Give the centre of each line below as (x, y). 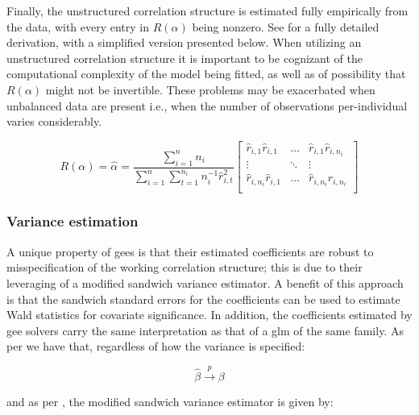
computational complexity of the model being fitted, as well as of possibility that (206, 74)
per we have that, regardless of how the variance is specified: (156, 346)
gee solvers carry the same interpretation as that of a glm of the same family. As (205, 330)
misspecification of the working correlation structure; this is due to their (185, 267)
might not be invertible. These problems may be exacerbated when (210, 89)
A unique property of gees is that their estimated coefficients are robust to (190, 251)
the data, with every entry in (78, 26)
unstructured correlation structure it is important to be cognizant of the (185, 58)
